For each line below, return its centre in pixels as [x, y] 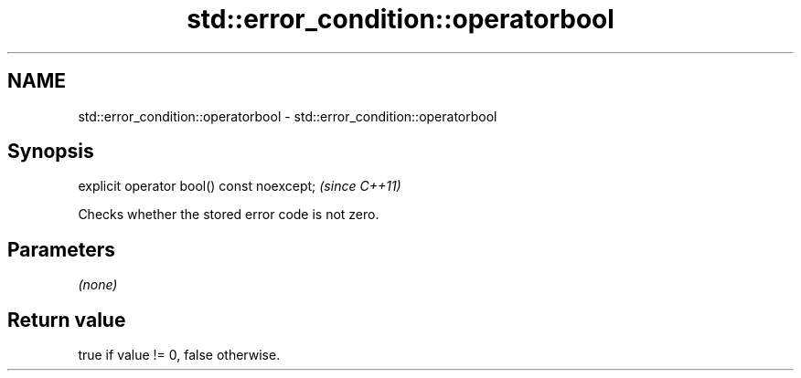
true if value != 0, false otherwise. [179, 355]
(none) [98, 285]
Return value [67, 320]
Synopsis [51, 152]
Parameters [61, 249]
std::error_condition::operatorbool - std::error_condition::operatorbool [288, 116]
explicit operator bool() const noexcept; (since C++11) [240, 186]
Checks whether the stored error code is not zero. [229, 215]
